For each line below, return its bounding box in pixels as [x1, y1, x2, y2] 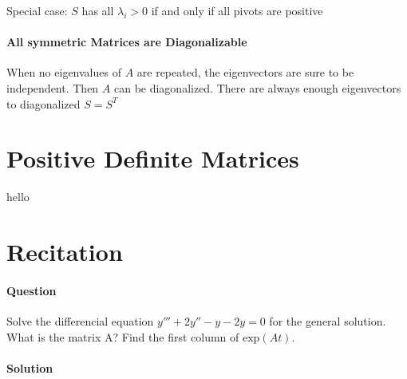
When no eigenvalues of [6, 64, 121, 81]
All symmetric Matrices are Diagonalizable [6, 34, 247, 50]
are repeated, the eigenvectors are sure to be [136, 64, 354, 81]
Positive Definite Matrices [6, 142, 299, 175]
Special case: [6, 2, 68, 18]
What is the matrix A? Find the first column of [6, 328, 239, 345]
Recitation [6, 235, 123, 268]
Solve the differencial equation [6, 313, 154, 330]
